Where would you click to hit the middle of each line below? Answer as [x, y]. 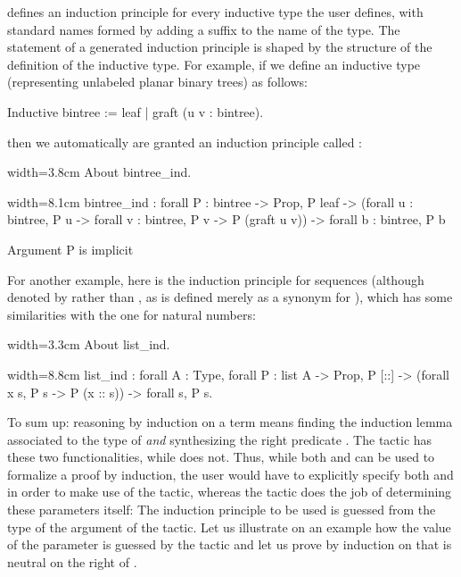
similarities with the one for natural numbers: [132, 314]
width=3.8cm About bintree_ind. [99, 172]
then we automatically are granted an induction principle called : [185, 142]
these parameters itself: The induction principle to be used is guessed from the [222, 510]
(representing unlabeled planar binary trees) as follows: [157, 82]
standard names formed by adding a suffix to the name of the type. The [204, 29]
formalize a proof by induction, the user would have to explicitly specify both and [230, 474]
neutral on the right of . [72, 561]
